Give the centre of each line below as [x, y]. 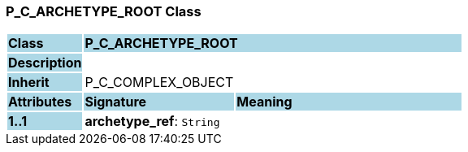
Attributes [40, 102]
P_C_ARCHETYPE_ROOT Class [104, 11]
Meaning [264, 102]
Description [45, 63]
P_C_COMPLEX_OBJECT [159, 83]
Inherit [29, 83]
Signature [116, 102]
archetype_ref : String [152, 122]
